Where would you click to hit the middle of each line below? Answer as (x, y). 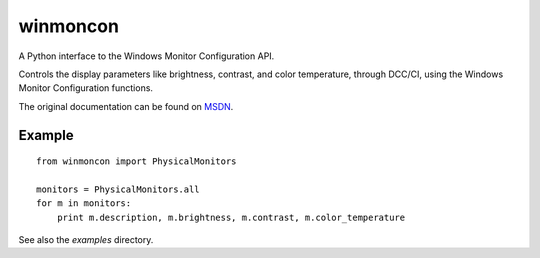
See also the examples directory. (86, 240)
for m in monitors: (84, 203)
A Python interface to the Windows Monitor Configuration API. (146, 56)
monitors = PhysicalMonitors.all (118, 189)
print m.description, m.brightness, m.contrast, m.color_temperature (231, 217)
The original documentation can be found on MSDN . (126, 106)
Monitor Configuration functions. (86, 88)
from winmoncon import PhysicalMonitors (136, 161)
